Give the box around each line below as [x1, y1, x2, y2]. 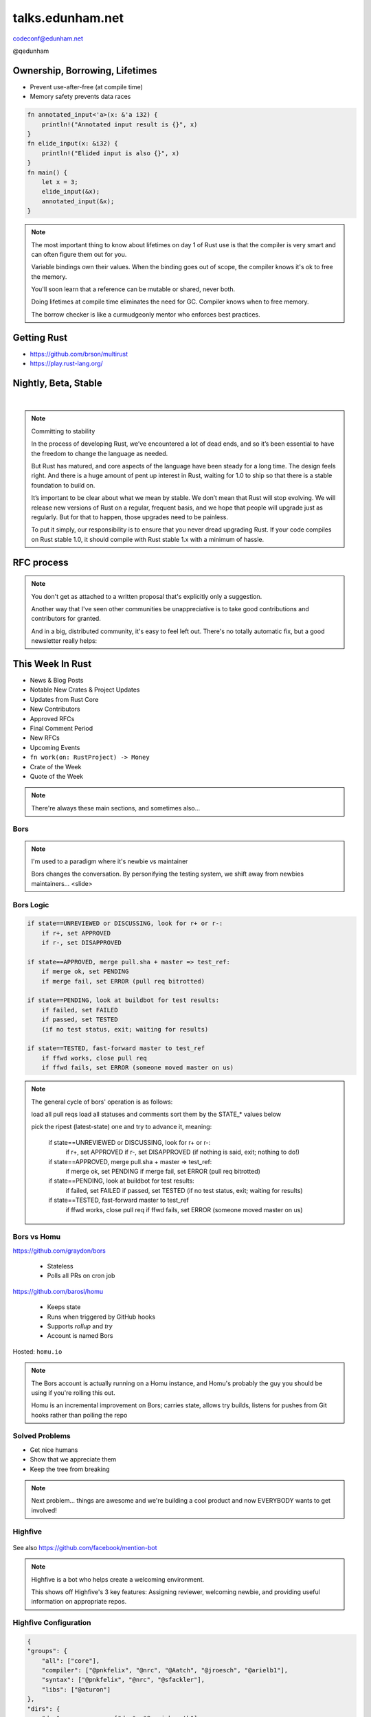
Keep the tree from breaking [30, 1465, 110, 1473]
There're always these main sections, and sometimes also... [31, 804, 201, 812]
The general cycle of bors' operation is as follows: [31, 1098, 173, 1106]
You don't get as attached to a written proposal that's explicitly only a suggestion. [31, 592, 262, 600]
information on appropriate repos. [31, 1597, 127, 1606]
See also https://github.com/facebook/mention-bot [12, 1543, 157, 1551]
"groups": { [27, 1647, 68, 1655]
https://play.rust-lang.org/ [30, 359, 103, 367]
